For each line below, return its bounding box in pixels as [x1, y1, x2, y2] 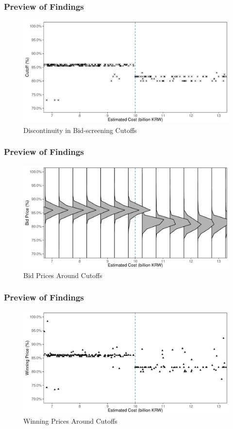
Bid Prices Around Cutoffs [23, 270, 102, 280]
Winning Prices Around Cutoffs [23, 415, 117, 426]
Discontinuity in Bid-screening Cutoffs [23, 125, 137, 135]
